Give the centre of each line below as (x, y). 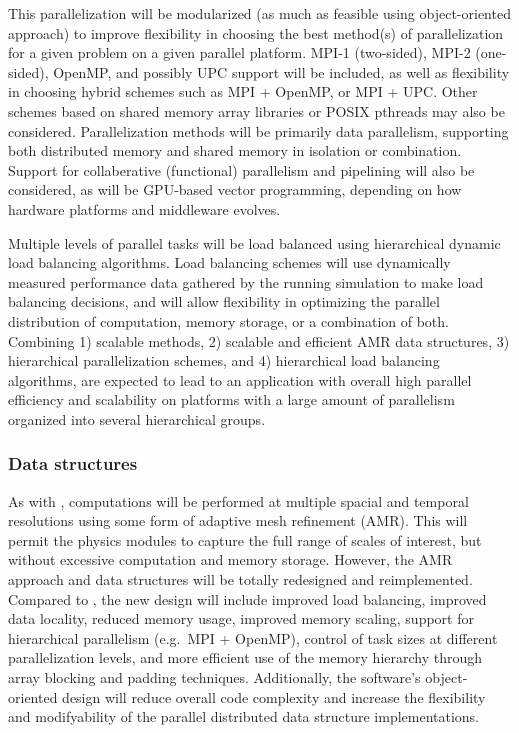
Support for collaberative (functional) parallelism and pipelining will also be (241, 169)
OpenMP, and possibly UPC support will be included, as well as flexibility (281, 71)
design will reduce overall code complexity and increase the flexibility (274, 696)
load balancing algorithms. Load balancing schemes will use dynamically (229, 262)
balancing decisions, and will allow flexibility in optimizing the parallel (224, 301)
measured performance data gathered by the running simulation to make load (246, 281)
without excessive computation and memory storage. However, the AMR (230, 559)
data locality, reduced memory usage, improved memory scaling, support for (241, 618)
